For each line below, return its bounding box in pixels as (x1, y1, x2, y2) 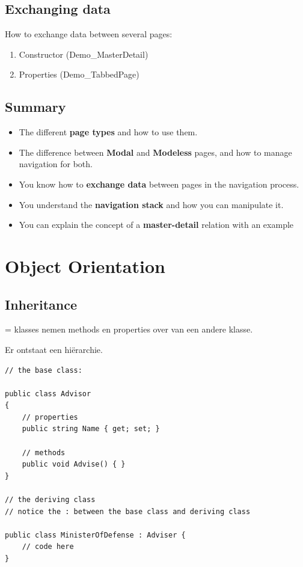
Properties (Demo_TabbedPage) (19, 68, 139, 81)
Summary (5, 97, 66, 116)
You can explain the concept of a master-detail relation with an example (19, 218, 294, 231)
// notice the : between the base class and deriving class (5, 507, 251, 516)
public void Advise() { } (22, 460, 126, 469)
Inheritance (5, 295, 78, 313)
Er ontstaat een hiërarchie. (5, 343, 103, 355)
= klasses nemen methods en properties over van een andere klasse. (5, 323, 253, 336)
